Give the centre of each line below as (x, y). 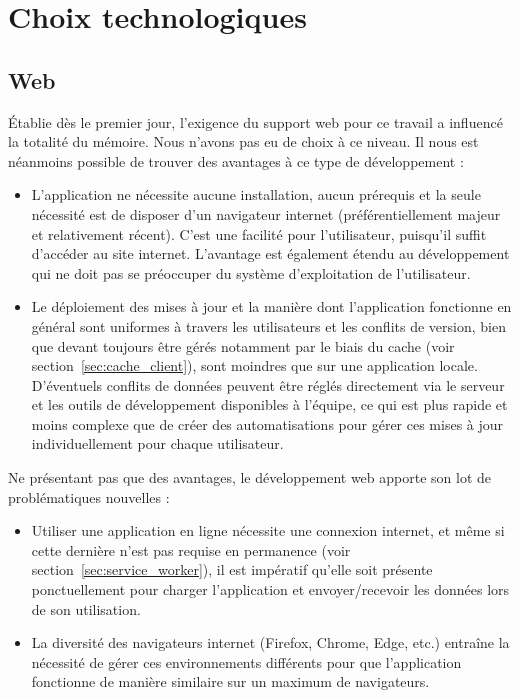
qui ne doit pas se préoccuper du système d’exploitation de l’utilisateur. (251, 272)
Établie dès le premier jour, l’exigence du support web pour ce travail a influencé (255, 121)
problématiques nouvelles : (89, 496)
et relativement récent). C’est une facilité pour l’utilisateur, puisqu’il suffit (259, 233)
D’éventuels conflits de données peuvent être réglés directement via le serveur (268, 384)
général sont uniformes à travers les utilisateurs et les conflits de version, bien (268, 325)
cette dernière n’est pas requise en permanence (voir (191, 549)
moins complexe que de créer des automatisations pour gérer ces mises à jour (267, 423)
